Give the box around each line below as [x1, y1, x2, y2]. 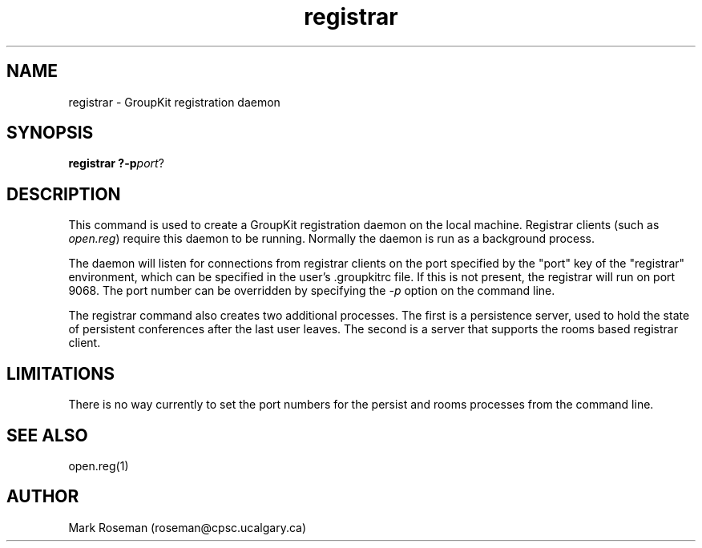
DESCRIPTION [6, 183, 121, 204]
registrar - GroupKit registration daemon [68, 95, 280, 109]
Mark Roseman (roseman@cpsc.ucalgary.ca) [68, 520, 307, 534]
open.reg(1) [68, 458, 129, 473]
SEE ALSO [6, 425, 88, 445]
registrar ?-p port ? [68, 156, 164, 171]
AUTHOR [6, 486, 79, 507]
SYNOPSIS [6, 123, 94, 143]
